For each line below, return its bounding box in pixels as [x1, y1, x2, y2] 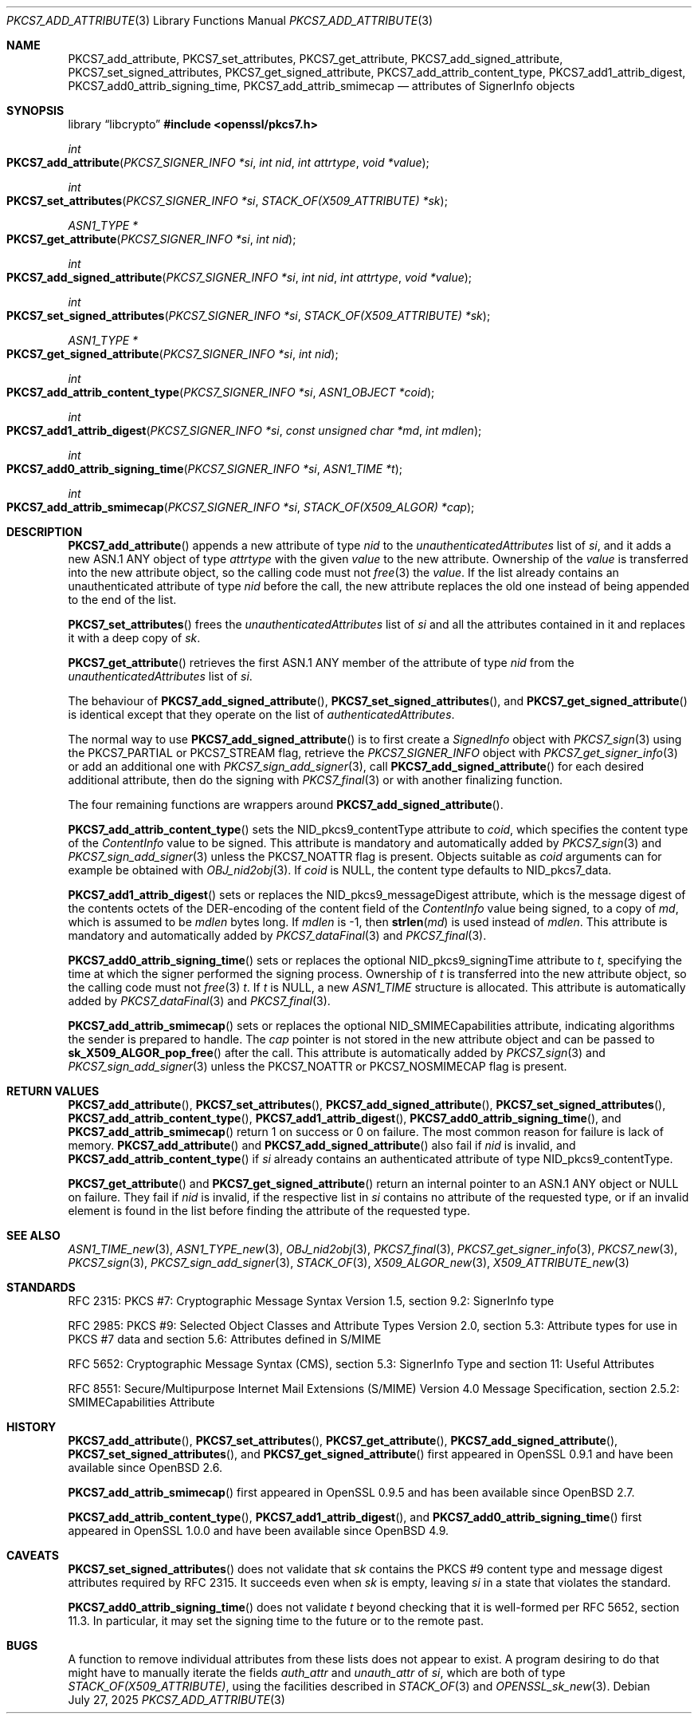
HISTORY [6, 1420, 57, 1434]
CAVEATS [6, 1548, 59, 1562]
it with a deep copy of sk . [68, 631, 201, 645]
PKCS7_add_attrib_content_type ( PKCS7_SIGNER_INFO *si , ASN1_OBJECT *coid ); [6, 385, 435, 399]
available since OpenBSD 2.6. [68, 1461, 222, 1474]
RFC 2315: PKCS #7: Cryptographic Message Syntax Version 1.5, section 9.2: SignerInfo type [68, 1294, 555, 1308]
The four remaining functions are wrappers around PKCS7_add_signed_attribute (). [68, 798, 504, 811]
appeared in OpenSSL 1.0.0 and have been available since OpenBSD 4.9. [68, 1524, 449, 1537]
